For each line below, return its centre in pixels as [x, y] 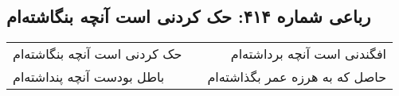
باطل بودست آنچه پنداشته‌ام [89, 77]
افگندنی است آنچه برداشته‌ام [309, 54]
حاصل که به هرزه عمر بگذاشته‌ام [297, 77]
